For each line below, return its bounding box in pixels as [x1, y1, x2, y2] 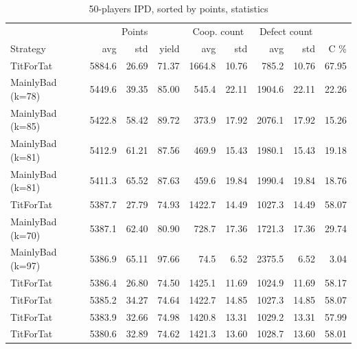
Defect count [259, 23, 313, 38]
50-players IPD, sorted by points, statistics [89, 1, 268, 15]
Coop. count [192, 23, 244, 38]
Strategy [10, 41, 46, 55]
